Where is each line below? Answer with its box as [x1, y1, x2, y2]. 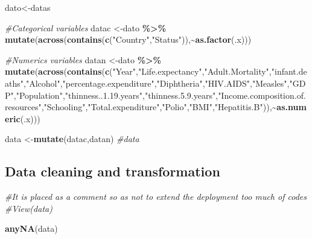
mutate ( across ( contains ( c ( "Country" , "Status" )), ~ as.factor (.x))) [5, 33, 252, 46]
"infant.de [271, 65, 307, 78]
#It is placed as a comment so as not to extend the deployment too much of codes [5, 190, 307, 203]
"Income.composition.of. [218, 88, 306, 101]
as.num [276, 101, 307, 113]
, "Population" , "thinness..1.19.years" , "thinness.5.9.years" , [13, 88, 218, 101]
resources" [5, 101, 42, 113]
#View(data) [5, 202, 53, 214]
